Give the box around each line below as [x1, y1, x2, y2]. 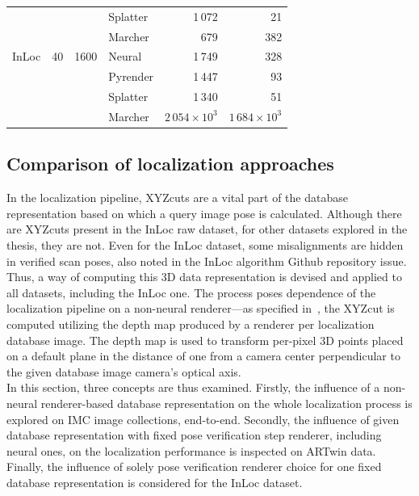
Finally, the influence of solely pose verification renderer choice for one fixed [6, 458, 382, 475]
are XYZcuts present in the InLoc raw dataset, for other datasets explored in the [6, 221, 408, 237]
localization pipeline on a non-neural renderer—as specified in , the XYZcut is [6, 300, 395, 317]
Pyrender [108, 68, 154, 85]
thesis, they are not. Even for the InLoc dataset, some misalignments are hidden [6, 237, 404, 254]
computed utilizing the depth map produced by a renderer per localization [6, 316, 375, 333]
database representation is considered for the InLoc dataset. [6, 473, 303, 490]
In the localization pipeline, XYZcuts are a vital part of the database [6, 189, 348, 206]
